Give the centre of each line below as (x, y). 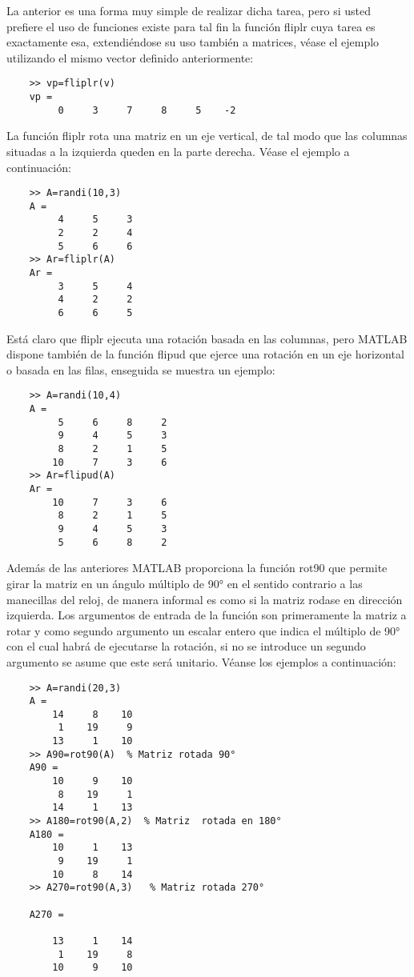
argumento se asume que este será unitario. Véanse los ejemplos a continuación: (201, 661)
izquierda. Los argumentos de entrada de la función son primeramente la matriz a (207, 615)
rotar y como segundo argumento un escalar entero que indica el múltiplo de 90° (203, 630)
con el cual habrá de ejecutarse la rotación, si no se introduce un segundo (186, 646)
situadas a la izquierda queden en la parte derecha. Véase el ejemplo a (178, 151)
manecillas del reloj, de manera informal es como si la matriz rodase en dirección (205, 599)
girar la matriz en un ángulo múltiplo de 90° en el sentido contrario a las (185, 583)
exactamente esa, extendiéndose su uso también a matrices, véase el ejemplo (193, 42)
